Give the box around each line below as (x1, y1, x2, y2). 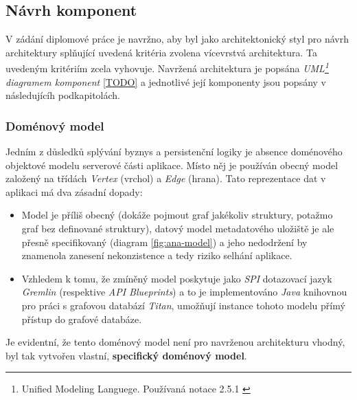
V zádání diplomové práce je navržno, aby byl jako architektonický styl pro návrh (5, 32, 349, 46)
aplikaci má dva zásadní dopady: (5, 184, 143, 199)
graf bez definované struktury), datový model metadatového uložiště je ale (21, 221, 334, 236)
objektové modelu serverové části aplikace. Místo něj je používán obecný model (5, 157, 338, 172)
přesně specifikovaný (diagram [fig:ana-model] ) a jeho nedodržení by (21, 234, 308, 249)
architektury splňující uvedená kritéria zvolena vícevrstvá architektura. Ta (5, 45, 317, 59)
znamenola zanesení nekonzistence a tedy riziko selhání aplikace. (21, 248, 292, 263)
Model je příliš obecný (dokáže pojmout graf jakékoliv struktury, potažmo (21, 208, 333, 222)
